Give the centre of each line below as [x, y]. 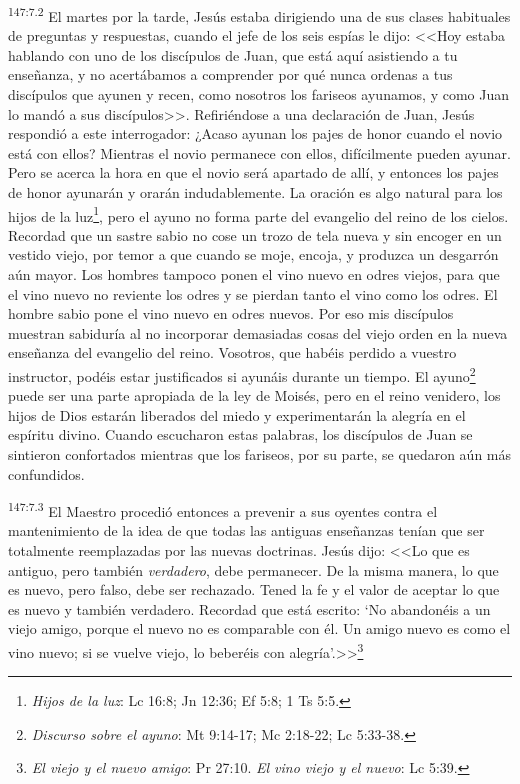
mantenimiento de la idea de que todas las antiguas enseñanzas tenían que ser [246, 530]
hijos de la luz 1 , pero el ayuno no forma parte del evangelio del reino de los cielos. [258, 214]
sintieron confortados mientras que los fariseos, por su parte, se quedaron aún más [260, 454]
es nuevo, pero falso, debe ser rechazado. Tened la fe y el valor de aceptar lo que [254, 589]
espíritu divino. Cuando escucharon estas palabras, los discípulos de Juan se [240, 434]
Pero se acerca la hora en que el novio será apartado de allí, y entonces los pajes [253, 172]
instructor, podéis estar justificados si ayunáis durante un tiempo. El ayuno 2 [242, 374]
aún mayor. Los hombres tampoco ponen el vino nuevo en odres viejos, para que [254, 274]
